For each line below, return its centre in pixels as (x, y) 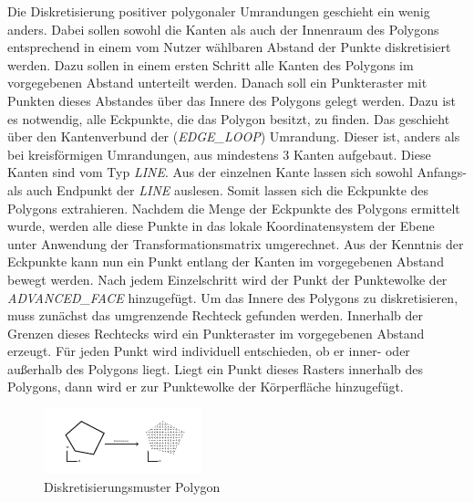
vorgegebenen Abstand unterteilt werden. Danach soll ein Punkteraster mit (217, 83)
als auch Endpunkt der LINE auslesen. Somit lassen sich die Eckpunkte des (218, 189)
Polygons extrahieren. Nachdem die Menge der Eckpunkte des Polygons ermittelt (234, 208)
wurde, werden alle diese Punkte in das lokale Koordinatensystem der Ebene (221, 226)
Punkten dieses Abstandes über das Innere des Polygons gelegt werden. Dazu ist (232, 100)
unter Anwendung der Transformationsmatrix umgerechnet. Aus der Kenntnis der (236, 243)
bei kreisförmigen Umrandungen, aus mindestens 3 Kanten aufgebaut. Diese (219, 154)
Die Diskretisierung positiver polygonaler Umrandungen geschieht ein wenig (219, 11)
